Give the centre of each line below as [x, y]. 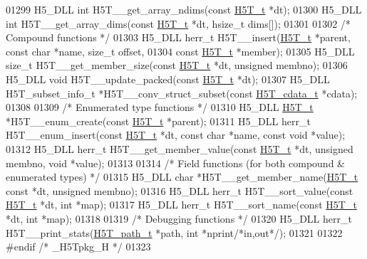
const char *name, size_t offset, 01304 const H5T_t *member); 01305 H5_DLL [180, 51]
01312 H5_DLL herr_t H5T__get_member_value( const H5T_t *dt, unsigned [180, 148]
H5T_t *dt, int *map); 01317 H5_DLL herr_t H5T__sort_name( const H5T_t [181, 205]
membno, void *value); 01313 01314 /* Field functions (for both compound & [175, 163]
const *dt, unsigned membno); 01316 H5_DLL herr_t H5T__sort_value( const [180, 190]
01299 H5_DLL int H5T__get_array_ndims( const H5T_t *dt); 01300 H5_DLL [184, 9]
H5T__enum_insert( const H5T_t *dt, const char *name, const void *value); [176, 135]
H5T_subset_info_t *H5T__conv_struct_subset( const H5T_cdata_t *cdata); [182, 93]
